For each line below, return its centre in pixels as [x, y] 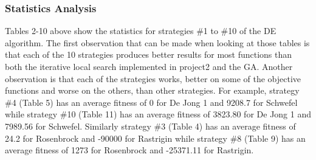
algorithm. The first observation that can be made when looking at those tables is [157, 42]
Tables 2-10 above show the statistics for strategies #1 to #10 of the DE [141, 31]
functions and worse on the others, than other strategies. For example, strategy [152, 90]
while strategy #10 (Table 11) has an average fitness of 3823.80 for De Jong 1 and [158, 114]
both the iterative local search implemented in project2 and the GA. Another [149, 66]
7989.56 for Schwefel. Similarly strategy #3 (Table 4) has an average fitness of [150, 126]
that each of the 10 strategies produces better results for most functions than [149, 54]
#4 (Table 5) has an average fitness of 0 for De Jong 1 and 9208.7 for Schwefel [151, 102]
